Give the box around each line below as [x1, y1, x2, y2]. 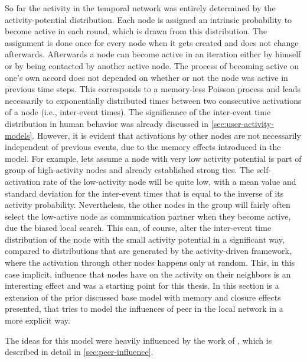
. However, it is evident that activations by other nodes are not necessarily [32, 129, 301, 141]
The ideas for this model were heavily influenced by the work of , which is [5, 334, 272, 346]
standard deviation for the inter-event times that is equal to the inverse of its [5, 187, 284, 199]
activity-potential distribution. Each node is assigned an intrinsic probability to [5, 13, 292, 25]
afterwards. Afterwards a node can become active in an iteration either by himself [5, 48, 301, 60]
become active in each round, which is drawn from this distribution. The [5, 25, 267, 37]
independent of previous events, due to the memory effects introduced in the [5, 141, 281, 153]
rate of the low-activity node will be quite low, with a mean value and [43, 175, 296, 187]
